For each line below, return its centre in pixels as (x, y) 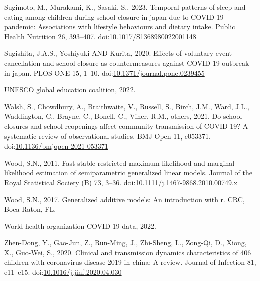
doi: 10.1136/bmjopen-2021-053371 (56, 146)
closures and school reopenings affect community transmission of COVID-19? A (126, 126)
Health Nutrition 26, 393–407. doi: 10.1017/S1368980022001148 (100, 36)
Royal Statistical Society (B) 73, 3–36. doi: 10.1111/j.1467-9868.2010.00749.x (121, 182)
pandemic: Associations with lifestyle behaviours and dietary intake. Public (120, 26)
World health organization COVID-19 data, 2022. (80, 226)
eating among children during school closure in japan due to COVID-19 (114, 16)
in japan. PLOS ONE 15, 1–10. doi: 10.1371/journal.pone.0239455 (104, 73)
